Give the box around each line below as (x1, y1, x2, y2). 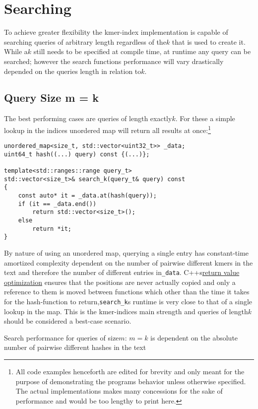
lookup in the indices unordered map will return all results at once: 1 (4, 123, 211, 135)
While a (4, 46, 28, 57)
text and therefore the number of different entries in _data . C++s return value (4, 267, 240, 277)
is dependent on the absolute (150, 332, 238, 342)
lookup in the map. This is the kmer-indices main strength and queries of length (4, 306, 248, 316)
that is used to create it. (172, 36, 246, 47)
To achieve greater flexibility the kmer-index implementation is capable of (4, 27, 228, 37)
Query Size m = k (4, 90, 99, 105)
